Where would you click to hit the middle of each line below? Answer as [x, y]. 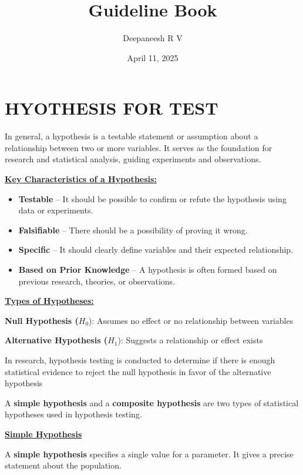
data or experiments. [56, 210]
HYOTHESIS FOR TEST [112, 108]
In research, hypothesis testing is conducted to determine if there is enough [140, 359]
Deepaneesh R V [153, 38]
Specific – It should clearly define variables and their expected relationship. [156, 250]
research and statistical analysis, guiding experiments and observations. [133, 159]
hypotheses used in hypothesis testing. [73, 414]
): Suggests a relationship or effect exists [190, 340]
